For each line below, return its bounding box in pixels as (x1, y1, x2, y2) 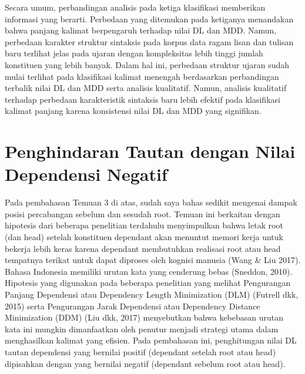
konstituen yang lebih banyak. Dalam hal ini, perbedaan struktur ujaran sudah (5, 58, 290, 70)
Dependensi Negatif (5, 162, 167, 186)
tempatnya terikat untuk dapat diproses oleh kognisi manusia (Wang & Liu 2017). (5, 254, 301, 266)
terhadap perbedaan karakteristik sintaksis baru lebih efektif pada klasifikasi (5, 93, 280, 105)
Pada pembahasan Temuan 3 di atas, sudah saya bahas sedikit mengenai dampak (5, 196, 297, 208)
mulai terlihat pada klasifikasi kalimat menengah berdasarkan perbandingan (5, 70, 279, 82)
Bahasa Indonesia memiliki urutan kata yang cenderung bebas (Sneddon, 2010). (5, 265, 293, 277)
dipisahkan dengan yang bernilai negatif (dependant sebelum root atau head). (5, 357, 286, 369)
